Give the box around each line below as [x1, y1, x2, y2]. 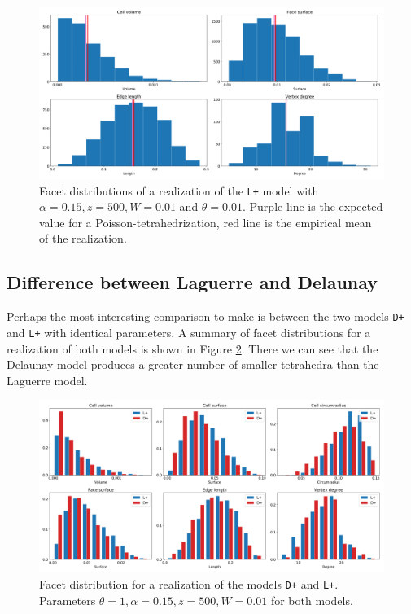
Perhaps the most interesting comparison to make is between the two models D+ [7, 308, 404, 325]
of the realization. [39, 230, 127, 247]
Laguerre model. [7, 371, 88, 388]
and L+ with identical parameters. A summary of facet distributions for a [7, 323, 371, 340]
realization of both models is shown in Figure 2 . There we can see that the [7, 340, 378, 357]
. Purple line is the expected [243, 198, 383, 215]
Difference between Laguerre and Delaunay [7, 270, 378, 295]
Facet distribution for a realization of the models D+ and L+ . [39, 575, 339, 592]
